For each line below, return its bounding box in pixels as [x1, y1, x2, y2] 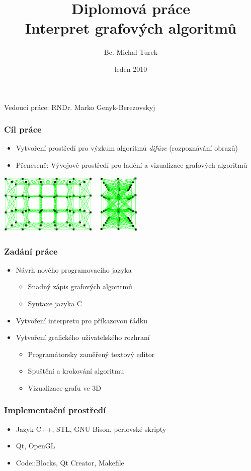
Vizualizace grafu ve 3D [28, 382, 101, 393]
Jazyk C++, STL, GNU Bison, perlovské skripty [16, 423, 166, 434]
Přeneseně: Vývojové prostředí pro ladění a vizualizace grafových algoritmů [16, 159, 247, 170]
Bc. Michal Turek [104, 47, 158, 57]
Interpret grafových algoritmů [25, 18, 237, 38]
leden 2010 [114, 63, 147, 74]
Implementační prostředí [4, 404, 106, 416]
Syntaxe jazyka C [28, 298, 82, 308]
